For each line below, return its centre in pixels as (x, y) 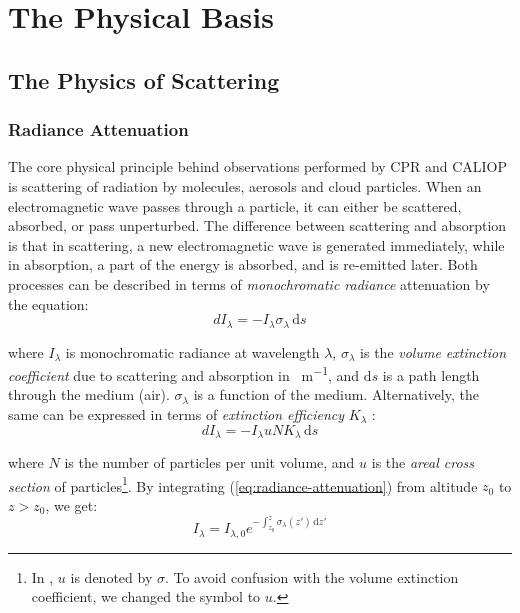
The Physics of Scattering (144, 79)
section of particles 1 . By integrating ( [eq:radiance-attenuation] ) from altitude (243, 484)
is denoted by (111, 576)
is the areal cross (423, 462)
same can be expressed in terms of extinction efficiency (176, 414)
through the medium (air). (89, 394)
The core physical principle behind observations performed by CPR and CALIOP (258, 166)
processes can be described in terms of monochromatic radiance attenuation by (249, 283)
